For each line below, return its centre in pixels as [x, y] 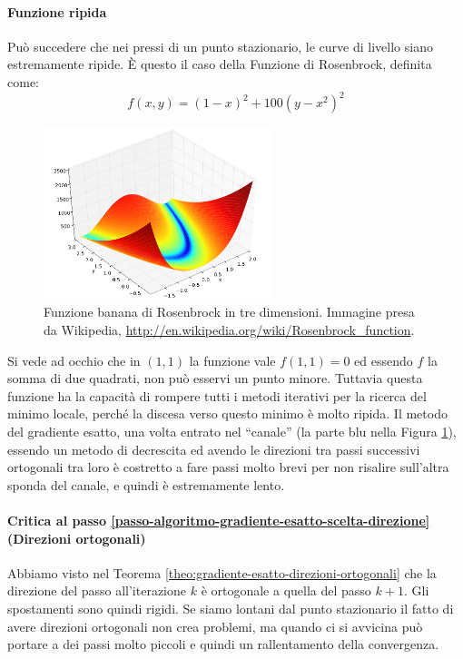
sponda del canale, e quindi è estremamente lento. [146, 484]
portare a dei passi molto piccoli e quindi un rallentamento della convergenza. [223, 644]
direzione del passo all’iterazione [97, 590]
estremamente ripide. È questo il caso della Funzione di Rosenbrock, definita [220, 64]
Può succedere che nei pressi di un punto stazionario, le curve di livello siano [220, 46]
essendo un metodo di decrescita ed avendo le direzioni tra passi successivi [214, 449]
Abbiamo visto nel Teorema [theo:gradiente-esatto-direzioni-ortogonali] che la [222, 572]
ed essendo [384, 360]
